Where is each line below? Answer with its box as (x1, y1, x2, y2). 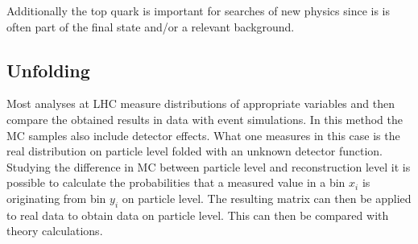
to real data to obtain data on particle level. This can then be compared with (6, 206, 389, 223)
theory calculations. (6, 222, 103, 239)
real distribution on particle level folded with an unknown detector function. (6, 143, 383, 159)
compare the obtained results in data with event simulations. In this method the (6, 110, 404, 127)
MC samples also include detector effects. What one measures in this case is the (6, 126, 400, 143)
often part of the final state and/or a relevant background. (6, 18, 295, 35)
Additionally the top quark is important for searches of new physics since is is (6, 2, 390, 19)
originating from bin (6, 189, 106, 206)
